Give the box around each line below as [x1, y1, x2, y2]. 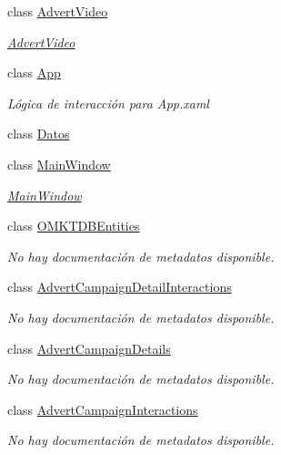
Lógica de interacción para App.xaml [7, 93, 209, 112]
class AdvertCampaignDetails [7, 338, 171, 357]
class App [7, 63, 61, 82]
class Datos [7, 124, 70, 143]
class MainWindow [7, 154, 111, 173]
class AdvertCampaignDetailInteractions [7, 277, 232, 296]
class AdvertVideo [7, 2, 108, 20]
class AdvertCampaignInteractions [7, 399, 198, 419]
